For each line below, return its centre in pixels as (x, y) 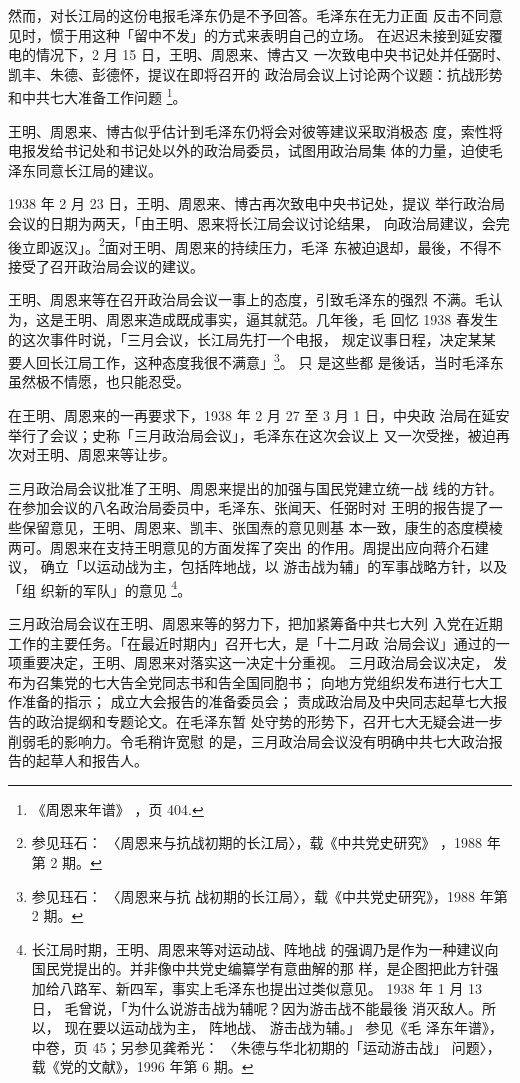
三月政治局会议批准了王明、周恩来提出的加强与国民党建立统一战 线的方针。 (255, 487)
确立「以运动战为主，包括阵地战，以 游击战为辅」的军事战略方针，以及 (274, 566)
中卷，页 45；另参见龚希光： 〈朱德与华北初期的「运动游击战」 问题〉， (266, 1046)
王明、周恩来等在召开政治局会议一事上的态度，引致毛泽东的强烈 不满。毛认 (255, 299)
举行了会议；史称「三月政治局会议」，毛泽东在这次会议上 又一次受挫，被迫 (252, 434)
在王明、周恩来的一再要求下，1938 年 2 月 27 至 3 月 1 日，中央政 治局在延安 (259, 415)
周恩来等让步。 (126, 454)
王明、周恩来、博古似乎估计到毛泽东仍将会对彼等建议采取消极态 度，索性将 (255, 130)
